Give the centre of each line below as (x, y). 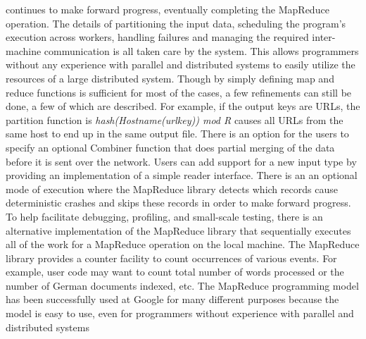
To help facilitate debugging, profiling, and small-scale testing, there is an (164, 216)
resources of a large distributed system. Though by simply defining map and (170, 78)
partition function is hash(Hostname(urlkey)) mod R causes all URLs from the (175, 119)
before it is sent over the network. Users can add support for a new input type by (181, 161)
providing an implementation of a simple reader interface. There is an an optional (182, 175)
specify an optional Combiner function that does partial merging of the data (170, 147)
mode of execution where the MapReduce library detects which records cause (172, 189)
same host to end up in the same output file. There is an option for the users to (177, 134)
